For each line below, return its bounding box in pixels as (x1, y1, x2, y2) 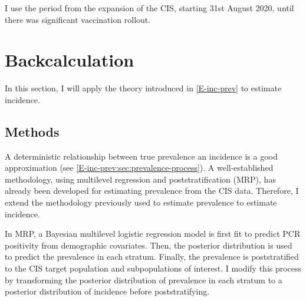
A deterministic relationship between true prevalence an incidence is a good (5, 150, 278, 162)
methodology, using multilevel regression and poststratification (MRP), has (5, 173, 276, 185)
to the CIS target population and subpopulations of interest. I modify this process (5, 262, 302, 274)
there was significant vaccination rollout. (5, 13, 151, 25)
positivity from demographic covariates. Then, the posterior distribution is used (5, 239, 292, 251)
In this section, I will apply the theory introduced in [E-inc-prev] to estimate (5, 82, 282, 94)
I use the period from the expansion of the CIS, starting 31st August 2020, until (5, 2, 294, 14)
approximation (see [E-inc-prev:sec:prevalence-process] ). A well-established (5, 161, 274, 174)
